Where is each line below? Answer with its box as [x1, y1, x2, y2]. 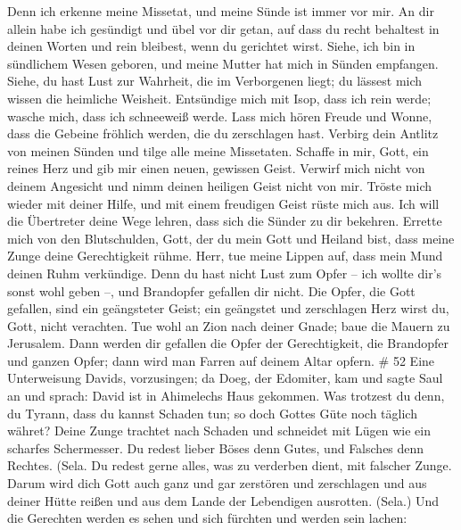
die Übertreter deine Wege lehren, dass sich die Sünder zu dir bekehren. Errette [7, 211, 442, 230]
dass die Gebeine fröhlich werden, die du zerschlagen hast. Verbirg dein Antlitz [7, 124, 439, 143]
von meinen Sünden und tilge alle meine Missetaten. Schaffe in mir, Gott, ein [7, 141, 429, 160]
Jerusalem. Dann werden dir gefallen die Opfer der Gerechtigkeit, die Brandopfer [7, 334, 449, 352]
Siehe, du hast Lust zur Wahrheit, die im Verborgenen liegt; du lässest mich [7, 71, 423, 90]
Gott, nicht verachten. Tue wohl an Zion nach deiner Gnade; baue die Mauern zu [7, 316, 450, 335]
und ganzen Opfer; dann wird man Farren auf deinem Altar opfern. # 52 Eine [7, 351, 435, 369]
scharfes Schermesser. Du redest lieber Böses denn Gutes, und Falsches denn [7, 438, 424, 457]
